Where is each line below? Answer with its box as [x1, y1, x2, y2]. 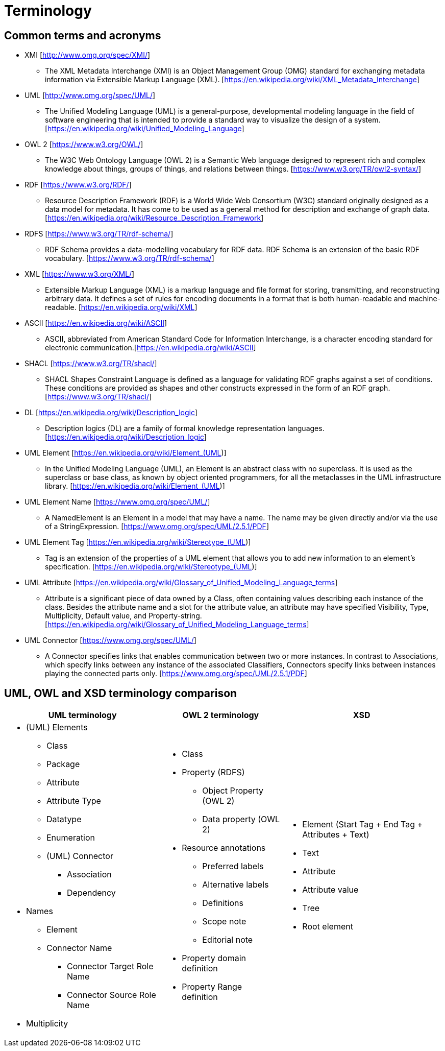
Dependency [67, 888, 116, 898]
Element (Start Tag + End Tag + [302, 819, 423, 830]
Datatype [46, 814, 82, 825]
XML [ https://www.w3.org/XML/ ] [24, 270, 135, 279]
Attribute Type [46, 796, 101, 806]
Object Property [202, 785, 263, 796]
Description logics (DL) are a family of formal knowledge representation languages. [45, 424, 325, 433]
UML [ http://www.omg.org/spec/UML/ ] [24, 91, 156, 100]
